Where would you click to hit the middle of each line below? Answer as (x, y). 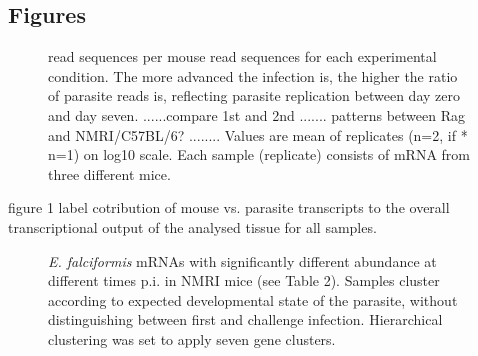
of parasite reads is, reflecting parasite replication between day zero (254, 95)
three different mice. (109, 173)
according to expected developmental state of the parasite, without (253, 299)
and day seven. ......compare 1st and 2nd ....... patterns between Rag (257, 114)
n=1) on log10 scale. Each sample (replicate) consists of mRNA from (259, 154)
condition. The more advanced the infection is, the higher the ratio (253, 75)
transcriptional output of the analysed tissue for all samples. (192, 226)
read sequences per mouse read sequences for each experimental (242, 56)
